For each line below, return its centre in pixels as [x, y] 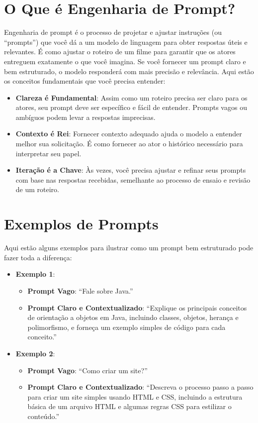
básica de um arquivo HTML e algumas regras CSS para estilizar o [129, 406]
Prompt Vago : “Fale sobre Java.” [80, 290]
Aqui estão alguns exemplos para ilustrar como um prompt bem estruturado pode [129, 248]
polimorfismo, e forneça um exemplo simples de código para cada [127, 327]
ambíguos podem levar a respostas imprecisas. [86, 117]
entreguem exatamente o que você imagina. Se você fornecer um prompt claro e [125, 61]
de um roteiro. [37, 189]
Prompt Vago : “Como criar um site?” [87, 370]
